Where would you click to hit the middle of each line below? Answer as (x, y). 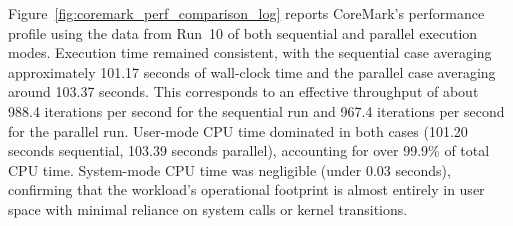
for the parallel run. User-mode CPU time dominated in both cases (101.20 (238, 130)
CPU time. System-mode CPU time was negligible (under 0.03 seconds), (229, 169)
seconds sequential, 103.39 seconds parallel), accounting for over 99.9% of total (249, 150)
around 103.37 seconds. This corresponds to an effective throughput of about (243, 91)
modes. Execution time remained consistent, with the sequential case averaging (250, 52)
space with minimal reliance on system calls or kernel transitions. (208, 208)
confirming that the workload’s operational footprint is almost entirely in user (246, 189)
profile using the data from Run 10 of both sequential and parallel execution (243, 32)
